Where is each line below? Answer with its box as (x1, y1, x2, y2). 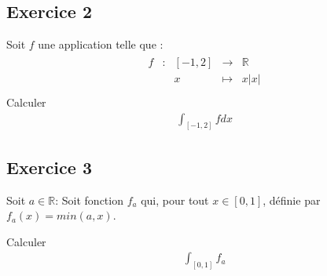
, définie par (263, 191, 321, 208)
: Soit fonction (55, 191, 123, 208)
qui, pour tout (141, 191, 209, 208)
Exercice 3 (6, 154, 92, 179)
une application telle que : (38, 36, 163, 53)
